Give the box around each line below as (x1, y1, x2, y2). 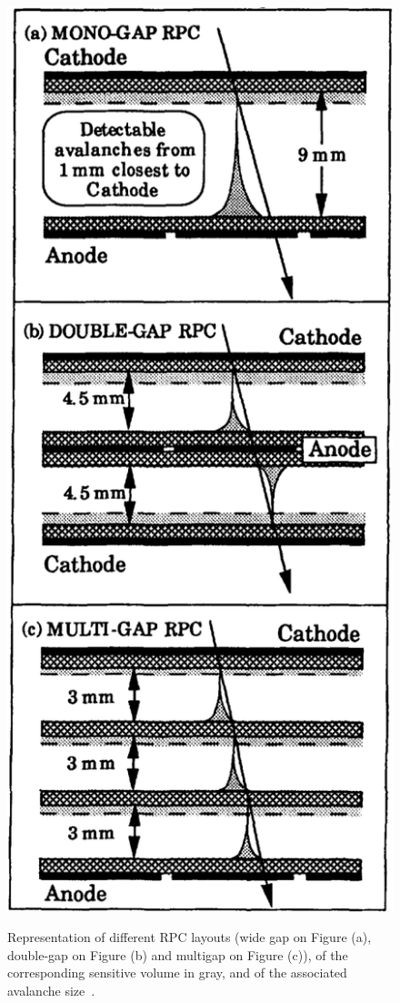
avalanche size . (7, 980, 95, 999)
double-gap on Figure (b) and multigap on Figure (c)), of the (7, 945, 348, 964)
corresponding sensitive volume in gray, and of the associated (7, 963, 347, 982)
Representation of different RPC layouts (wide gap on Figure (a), (7, 927, 372, 947)
